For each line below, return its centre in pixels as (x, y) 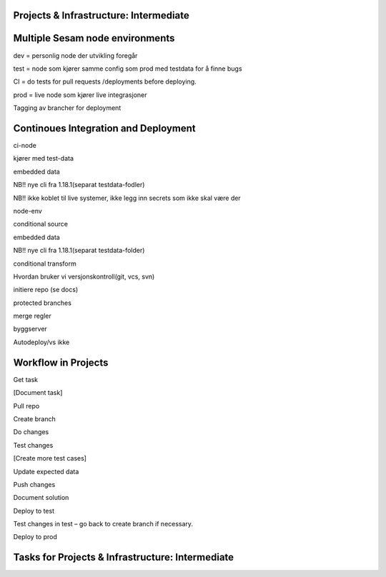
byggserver (30, 329)
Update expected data (46, 471)
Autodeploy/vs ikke (41, 342)
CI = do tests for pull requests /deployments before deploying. (105, 81)
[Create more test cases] (50, 458)
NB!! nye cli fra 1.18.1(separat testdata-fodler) (79, 185)
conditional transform (45, 264)
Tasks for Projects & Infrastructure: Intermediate (124, 557)
